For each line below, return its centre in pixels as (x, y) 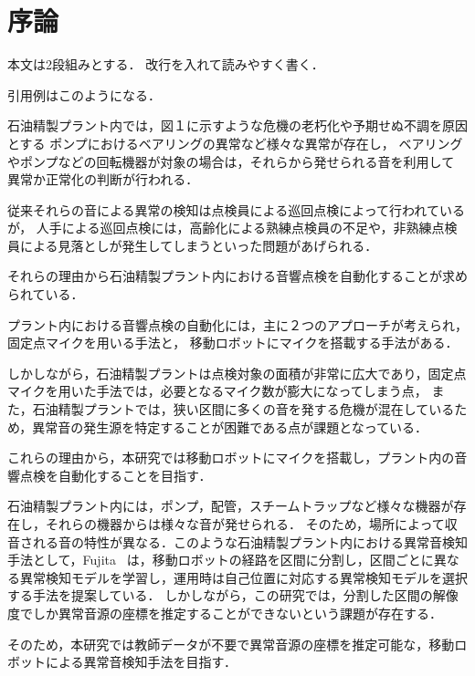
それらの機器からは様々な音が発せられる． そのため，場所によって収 (251, 524)
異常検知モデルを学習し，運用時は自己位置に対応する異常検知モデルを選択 (243, 577)
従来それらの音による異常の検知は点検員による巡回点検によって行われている (236, 209)
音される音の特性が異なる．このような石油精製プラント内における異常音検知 (237, 541)
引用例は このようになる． (84, 94)
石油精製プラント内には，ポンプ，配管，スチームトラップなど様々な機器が (231, 506)
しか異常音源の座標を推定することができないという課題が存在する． (237, 613)
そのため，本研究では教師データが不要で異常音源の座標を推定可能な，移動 (231, 644)
